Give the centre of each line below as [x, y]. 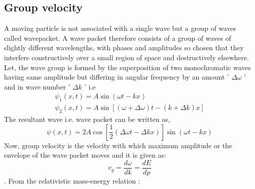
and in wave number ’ [37, 86]
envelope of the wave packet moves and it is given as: [85, 155]
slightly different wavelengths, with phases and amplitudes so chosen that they [124, 47]
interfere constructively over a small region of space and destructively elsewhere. [127, 57]
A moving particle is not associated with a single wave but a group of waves [120, 28]
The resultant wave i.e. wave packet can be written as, [87, 119]
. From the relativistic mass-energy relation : [72, 180]
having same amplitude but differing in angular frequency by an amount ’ [117, 77]
